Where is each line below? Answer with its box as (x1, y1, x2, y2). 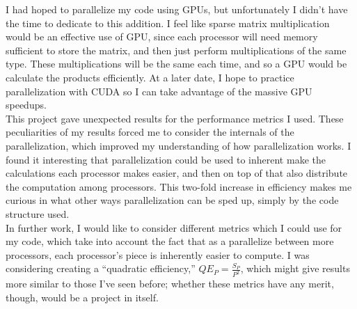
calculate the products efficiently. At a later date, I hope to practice (6, 70, 294, 84)
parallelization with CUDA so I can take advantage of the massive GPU (6, 84, 312, 98)
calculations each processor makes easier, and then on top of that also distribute (6, 166, 348, 180)
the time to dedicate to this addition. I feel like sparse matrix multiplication (6, 15, 330, 30)
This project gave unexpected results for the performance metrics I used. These (6, 111, 344, 125)
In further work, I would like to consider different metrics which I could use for (6, 220, 342, 235)
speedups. (6, 97, 47, 112)
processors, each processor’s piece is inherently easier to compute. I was (6, 247, 310, 262)
